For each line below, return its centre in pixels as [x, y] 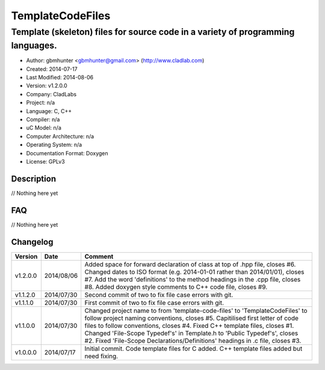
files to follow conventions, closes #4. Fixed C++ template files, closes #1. [189, 325]
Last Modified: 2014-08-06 [60, 78]
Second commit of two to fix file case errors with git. [159, 295]
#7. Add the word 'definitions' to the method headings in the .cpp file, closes [193, 279]
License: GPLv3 [46, 161]
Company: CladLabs [51, 94]
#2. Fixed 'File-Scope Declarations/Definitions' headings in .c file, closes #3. [193, 341]
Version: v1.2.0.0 [47, 86]
